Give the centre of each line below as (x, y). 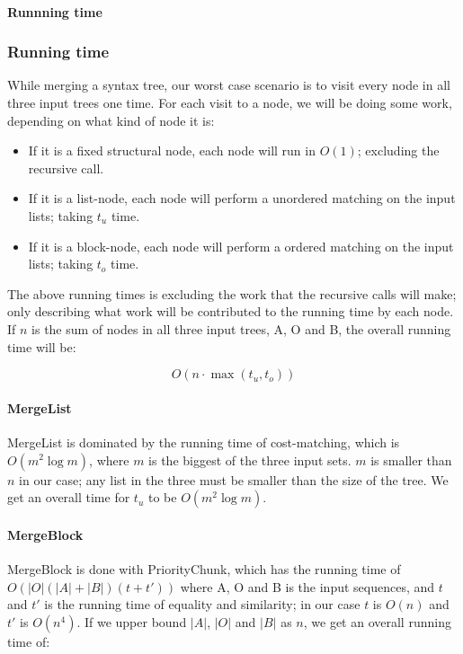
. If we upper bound (132, 621)
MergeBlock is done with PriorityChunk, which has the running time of (204, 568)
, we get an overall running (377, 621)
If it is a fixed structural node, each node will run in (172, 150)
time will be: (42, 346)
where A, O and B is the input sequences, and (307, 586)
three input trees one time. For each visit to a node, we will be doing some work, (230, 102)
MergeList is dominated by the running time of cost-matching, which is (204, 442)
